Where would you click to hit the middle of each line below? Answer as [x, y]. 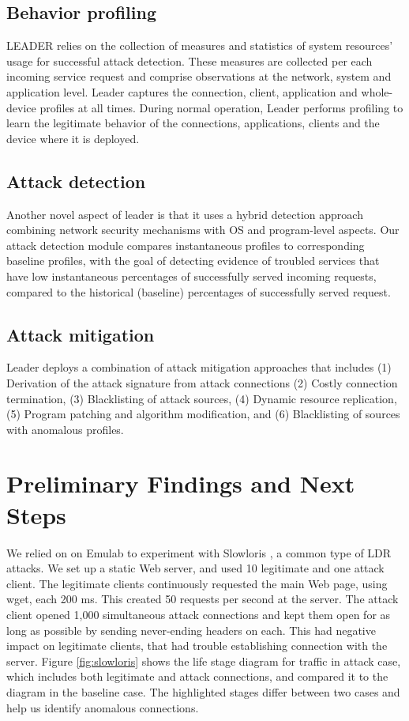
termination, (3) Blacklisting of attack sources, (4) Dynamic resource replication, [202, 398]
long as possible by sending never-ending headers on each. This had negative [191, 630]
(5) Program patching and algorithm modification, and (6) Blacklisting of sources [203, 414]
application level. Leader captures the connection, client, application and [182, 91]
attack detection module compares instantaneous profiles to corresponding [186, 245]
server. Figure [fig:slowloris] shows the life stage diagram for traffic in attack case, [204, 661]
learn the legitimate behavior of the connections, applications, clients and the [193, 123]
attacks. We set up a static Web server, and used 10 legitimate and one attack [195, 568]
